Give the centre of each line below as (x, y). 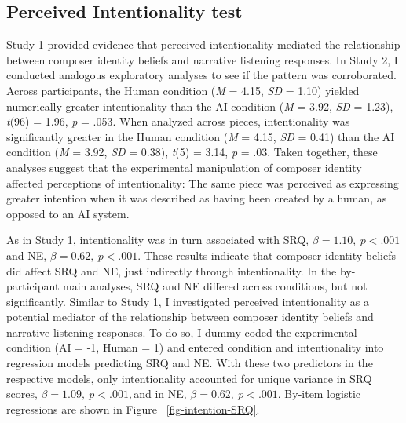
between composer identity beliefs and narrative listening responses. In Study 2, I (202, 59)
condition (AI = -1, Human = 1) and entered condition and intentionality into (195, 347)
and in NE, (160, 394)
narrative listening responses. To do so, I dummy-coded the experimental (182, 332)
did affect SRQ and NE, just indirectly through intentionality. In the (172, 270)
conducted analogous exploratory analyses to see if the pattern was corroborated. (201, 75)
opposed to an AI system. (68, 213)
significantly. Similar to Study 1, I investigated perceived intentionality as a (188, 301)
